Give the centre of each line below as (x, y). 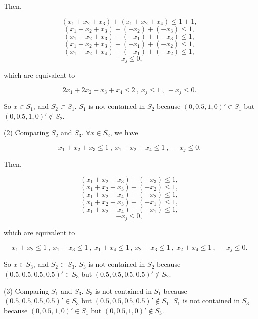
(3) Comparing (27, 290)
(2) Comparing (27, 133)
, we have (124, 133)
